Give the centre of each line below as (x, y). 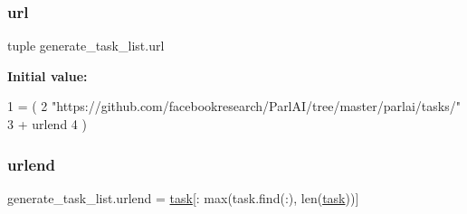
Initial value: (48, 75)
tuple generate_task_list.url (86, 46)
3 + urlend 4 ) (47, 124)
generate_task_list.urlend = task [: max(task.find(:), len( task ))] (183, 197)
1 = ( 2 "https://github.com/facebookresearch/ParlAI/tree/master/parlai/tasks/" (234, 106)
